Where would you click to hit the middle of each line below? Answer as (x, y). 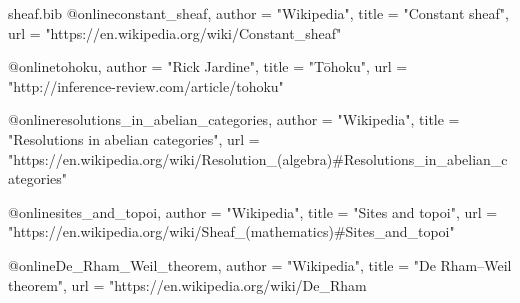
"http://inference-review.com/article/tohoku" (146, 85)
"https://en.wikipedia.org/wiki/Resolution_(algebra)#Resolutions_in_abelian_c (258, 158)
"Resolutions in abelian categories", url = (134, 138)
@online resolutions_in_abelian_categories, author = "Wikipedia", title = (234, 119)
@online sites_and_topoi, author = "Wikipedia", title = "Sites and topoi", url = (253, 211)
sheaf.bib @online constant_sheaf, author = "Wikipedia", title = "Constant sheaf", (258, 13)
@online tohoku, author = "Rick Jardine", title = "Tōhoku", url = (208, 66)
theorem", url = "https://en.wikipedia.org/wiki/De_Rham (187, 284)
